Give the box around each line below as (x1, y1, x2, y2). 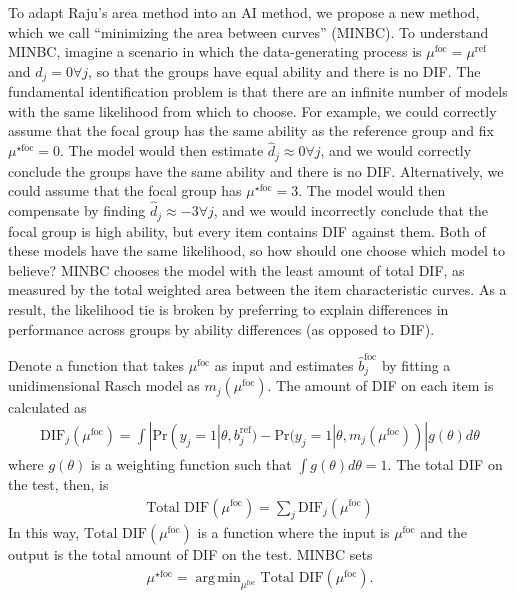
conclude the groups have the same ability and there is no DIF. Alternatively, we (8, 160, 504, 181)
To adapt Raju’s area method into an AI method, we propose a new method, (8, 2, 480, 22)
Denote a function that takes (8, 354, 185, 375)
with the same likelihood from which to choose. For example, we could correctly (8, 100, 497, 121)
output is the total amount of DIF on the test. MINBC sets (8, 544, 373, 565)
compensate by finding (8, 200, 146, 221)
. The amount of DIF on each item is (267, 375, 494, 396)
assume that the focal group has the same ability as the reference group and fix (8, 120, 494, 141)
